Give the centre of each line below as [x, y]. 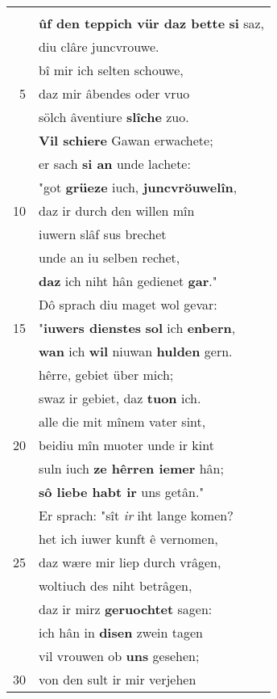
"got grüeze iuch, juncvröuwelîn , [138, 187]
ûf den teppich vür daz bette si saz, [152, 23]
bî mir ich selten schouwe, [111, 70]
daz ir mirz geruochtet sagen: [126, 609]
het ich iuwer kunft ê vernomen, [128, 539]
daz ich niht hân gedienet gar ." [128, 281]
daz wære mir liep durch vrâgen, [130, 562]
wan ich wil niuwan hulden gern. [136, 351]
